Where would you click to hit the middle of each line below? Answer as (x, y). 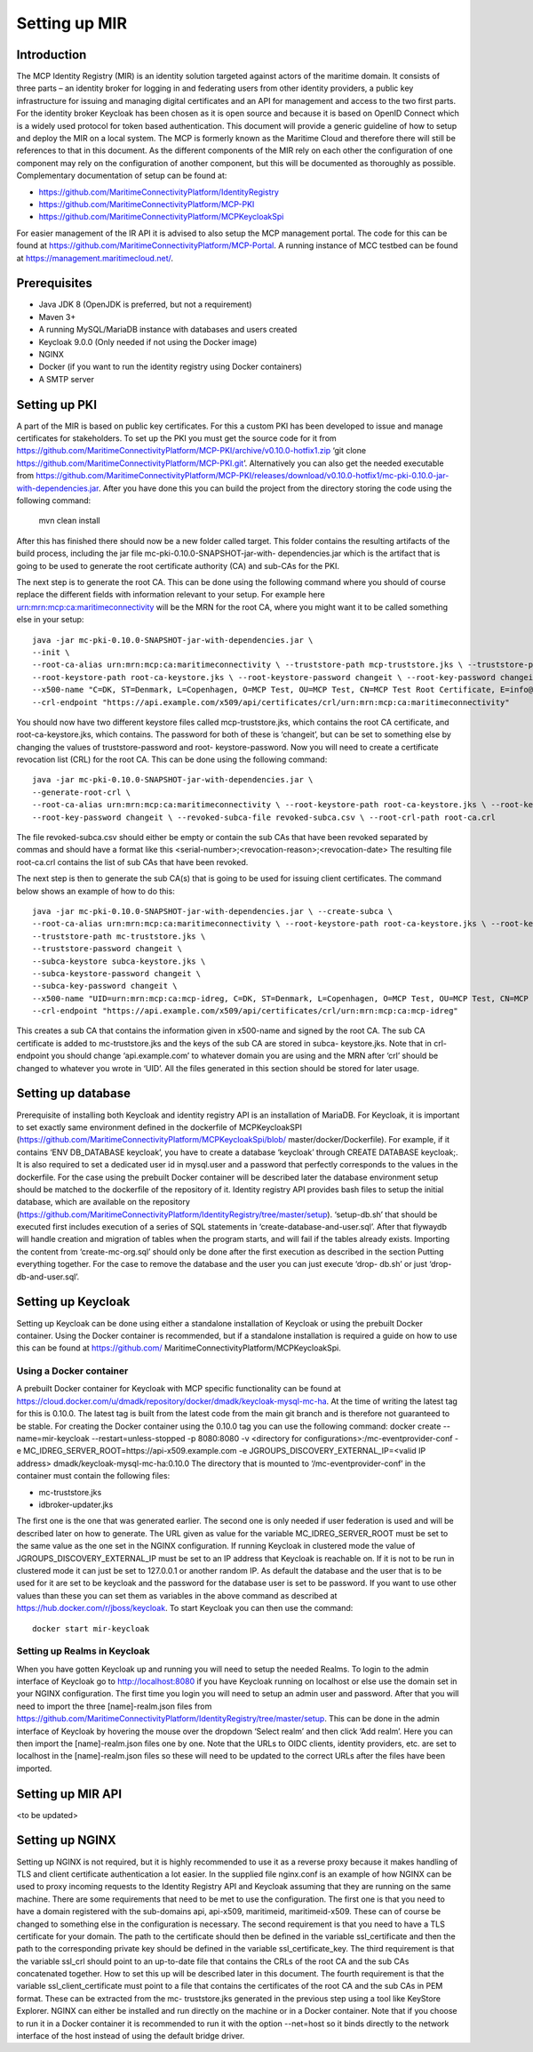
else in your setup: (50, 620)
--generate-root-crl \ (82, 792)
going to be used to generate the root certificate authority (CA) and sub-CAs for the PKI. (178, 565)
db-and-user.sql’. (48, 1277)
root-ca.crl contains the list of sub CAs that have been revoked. (132, 862)
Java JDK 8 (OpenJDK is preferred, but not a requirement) (145, 305)
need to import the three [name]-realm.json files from (114, 1706)
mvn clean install (70, 521)
